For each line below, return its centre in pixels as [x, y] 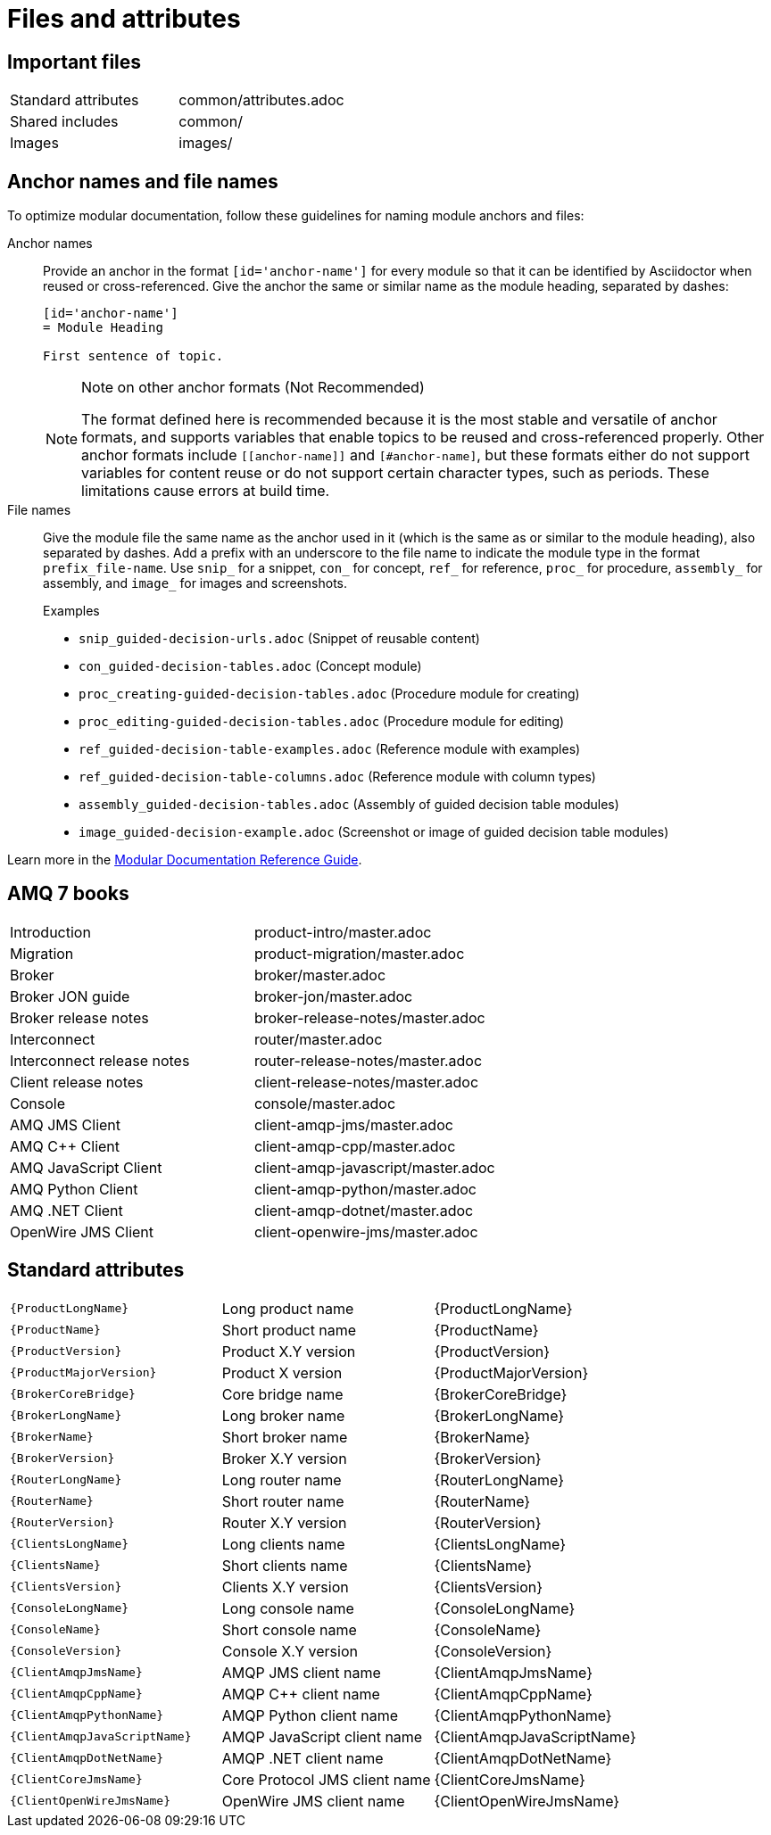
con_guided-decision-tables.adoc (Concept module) [250, 666]
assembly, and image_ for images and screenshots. [195, 583]
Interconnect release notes [100, 1060]
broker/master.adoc [320, 975]
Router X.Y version [284, 1522]
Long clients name [283, 1544]
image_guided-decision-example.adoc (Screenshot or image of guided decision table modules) [374, 832]
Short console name [289, 1629]
